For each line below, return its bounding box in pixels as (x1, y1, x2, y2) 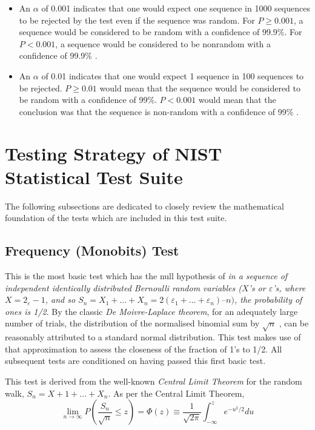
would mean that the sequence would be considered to (99, 81, 301, 94)
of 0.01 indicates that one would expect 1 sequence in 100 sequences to (41, 69, 304, 82)
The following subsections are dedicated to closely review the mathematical (5, 199, 284, 212)
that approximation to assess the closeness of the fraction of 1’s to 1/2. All (5, 342, 282, 355)
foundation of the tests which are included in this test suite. (5, 211, 227, 224)
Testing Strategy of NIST (5, 141, 222, 165)
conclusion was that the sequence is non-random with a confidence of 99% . (19, 105, 299, 117)
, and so (45, 293, 76, 306)
